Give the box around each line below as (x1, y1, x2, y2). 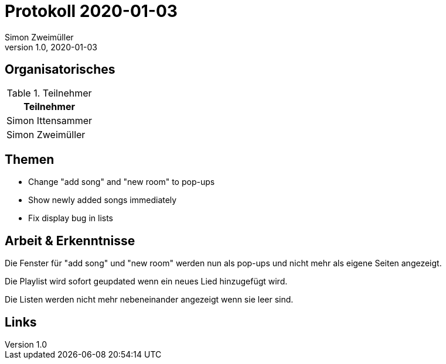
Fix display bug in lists (28, 213, 113, 224)
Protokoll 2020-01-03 (5, 1, 178, 21)
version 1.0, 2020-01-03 (5, 42, 97, 52)
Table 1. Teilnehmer (6, 87, 92, 99)
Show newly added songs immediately (28, 195, 177, 205)
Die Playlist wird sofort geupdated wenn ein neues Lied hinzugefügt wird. (5, 276, 288, 287)
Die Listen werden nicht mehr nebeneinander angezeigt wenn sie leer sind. (5, 294, 294, 305)
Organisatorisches (5, 62, 115, 77)
